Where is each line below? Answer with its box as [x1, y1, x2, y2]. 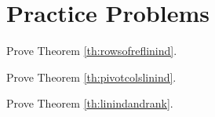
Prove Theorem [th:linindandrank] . [6, 95, 173, 112]
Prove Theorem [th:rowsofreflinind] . [6, 42, 177, 59]
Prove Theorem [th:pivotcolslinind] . [6, 68, 177, 85]
